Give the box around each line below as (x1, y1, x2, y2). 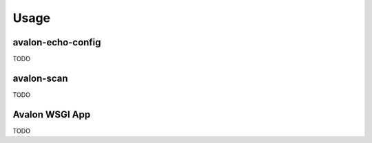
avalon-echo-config (12, 36, 101, 48)
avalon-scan (12, 72, 68, 84)
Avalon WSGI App (12, 109, 91, 120)
